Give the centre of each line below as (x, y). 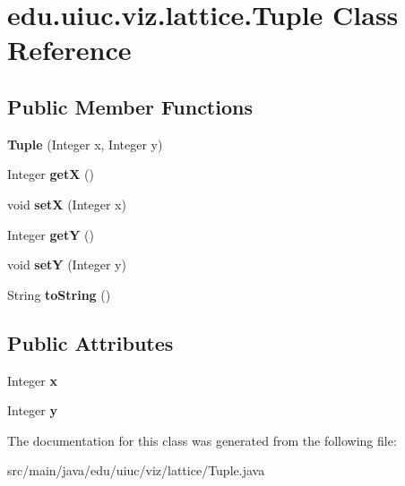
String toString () (59, 294)
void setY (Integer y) (67, 264)
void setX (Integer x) (67, 204)
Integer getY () (51, 234)
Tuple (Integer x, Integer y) (85, 144)
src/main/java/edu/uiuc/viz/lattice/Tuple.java (136, 470)
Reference (69, 50)
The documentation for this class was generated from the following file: (202, 440)
